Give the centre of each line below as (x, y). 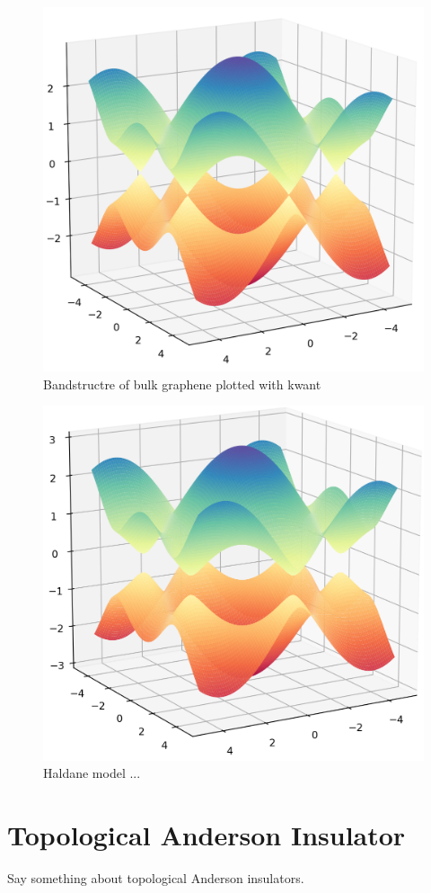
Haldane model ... (92, 773)
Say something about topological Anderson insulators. (156, 878)
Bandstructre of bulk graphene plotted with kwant (182, 384)
